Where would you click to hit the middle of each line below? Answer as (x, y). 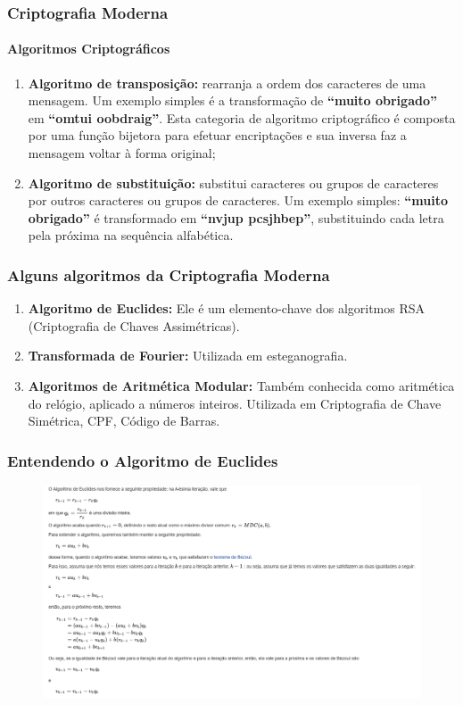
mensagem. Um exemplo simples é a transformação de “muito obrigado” (232, 100)
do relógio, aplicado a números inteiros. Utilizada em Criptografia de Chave (235, 403)
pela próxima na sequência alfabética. (131, 235)
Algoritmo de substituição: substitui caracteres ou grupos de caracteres (233, 182)
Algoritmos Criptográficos (89, 49)
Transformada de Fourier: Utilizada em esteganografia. (188, 356)
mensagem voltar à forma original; (122, 153)
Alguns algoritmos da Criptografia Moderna (169, 274)
